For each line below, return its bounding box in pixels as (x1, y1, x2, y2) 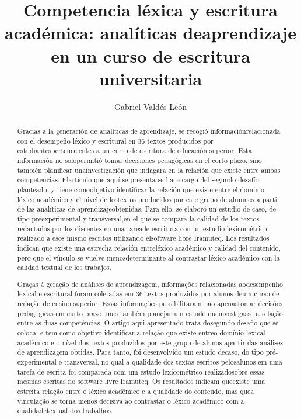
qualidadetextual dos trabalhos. (17, 406, 113, 415)
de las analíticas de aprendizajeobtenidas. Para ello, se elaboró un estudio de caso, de (17, 204, 276, 214)
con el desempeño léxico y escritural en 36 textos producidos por (17, 136, 213, 146)
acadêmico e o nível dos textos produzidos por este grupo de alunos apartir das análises (17, 337, 283, 347)
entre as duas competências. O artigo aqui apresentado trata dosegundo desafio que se (17, 318, 279, 328)
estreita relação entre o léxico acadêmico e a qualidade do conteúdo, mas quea (17, 386, 254, 396)
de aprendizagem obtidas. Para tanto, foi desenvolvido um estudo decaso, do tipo (17, 347, 264, 357)
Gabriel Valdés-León (114, 100, 187, 112)
